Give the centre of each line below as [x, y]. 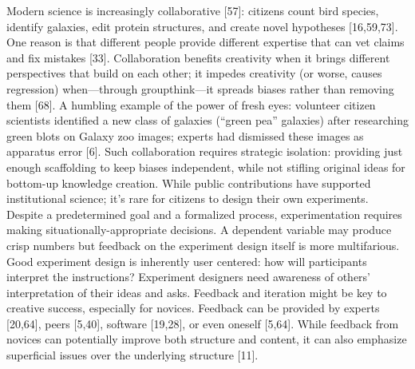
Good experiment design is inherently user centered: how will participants [187, 261]
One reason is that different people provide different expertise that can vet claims [206, 42]
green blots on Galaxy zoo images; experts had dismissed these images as [185, 135]
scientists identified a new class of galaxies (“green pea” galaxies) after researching [207, 120]
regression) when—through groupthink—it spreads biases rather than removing [200, 88]
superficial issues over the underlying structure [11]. [132, 355]
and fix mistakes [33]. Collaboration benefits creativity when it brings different [198, 57]
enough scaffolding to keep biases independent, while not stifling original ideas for [206, 167]
